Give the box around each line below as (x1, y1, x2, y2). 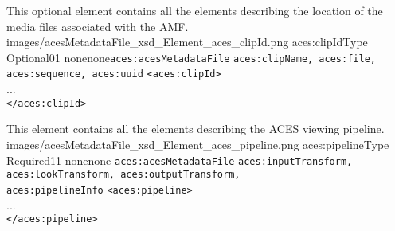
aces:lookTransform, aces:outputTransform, (6, 169, 241, 181)
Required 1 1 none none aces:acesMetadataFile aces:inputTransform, (6, 151, 353, 168)
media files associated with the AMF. (6, 18, 189, 34)
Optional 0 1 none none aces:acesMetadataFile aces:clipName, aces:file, (6, 49, 376, 65)
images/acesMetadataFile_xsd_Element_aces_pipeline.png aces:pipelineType (6, 135, 389, 152)
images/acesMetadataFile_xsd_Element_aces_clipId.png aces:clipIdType (6, 33, 368, 50)
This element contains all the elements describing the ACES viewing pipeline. (6, 120, 385, 137)
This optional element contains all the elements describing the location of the (6, 2, 383, 18)
